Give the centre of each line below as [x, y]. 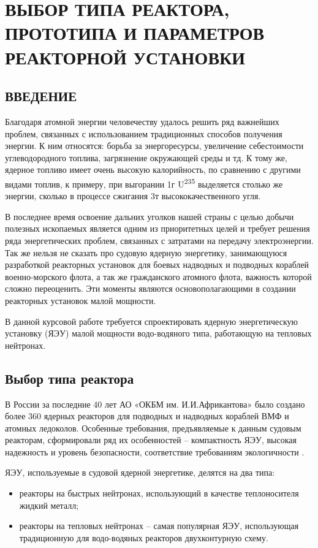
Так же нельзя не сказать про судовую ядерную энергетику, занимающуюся [146, 252]
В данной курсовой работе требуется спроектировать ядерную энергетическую [151, 321]
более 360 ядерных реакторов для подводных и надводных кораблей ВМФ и [147, 416]
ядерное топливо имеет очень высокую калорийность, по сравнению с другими [153, 169]
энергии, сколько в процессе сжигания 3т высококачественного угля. [133, 196]
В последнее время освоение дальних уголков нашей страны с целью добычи [150, 216]
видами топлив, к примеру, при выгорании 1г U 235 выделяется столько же [144, 183]
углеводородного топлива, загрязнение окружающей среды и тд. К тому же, [146, 157]
